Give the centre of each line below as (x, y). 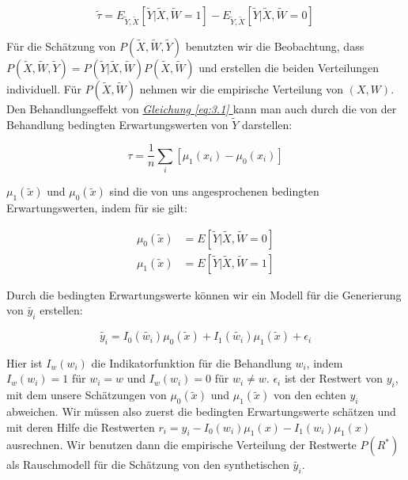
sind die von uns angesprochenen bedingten (214, 191)
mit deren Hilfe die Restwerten (81, 427)
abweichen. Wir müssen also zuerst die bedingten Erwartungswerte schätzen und (201, 411)
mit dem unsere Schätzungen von (87, 395)
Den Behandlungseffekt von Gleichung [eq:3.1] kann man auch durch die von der (202, 109)
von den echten (310, 395)
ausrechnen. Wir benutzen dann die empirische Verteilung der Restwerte (181, 445)
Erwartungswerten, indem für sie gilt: (97, 208)
